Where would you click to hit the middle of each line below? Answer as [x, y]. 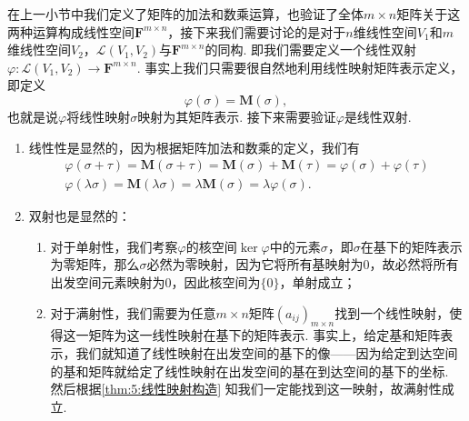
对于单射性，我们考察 [114, 246]
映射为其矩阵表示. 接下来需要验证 [237, 116]
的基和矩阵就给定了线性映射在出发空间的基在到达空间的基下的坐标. [249, 371]
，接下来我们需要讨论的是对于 [257, 31]
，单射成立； [318, 282]
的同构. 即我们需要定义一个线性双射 [310, 50]
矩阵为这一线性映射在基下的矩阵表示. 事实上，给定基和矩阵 [264, 335]
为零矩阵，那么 [95, 264]
